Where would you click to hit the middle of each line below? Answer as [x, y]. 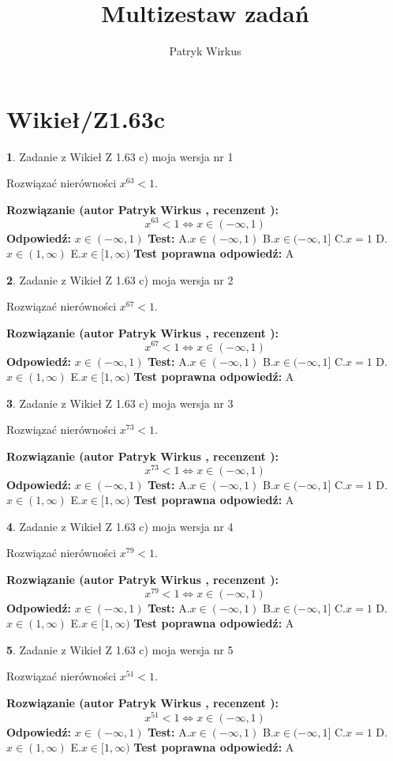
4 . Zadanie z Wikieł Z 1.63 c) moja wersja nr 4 [120, 526]
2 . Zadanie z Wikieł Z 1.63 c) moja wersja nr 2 [120, 279]
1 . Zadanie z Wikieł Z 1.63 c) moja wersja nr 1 [120, 156]
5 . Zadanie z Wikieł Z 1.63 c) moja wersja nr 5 [120, 649]
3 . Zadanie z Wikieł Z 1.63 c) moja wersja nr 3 [120, 403]
